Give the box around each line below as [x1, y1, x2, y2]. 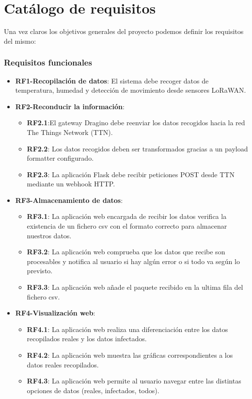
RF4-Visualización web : [15, 308, 95, 318]
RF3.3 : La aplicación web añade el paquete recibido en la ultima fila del [27, 282, 243, 292]
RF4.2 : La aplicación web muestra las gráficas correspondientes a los [27, 350, 233, 360]
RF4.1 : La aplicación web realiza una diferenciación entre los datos [27, 324, 228, 334]
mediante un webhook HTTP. [27, 179, 115, 189]
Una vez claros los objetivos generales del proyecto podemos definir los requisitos [4, 26, 244, 36]
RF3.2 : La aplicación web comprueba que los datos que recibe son [27, 247, 225, 257]
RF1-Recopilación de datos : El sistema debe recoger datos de [15, 75, 209, 85]
